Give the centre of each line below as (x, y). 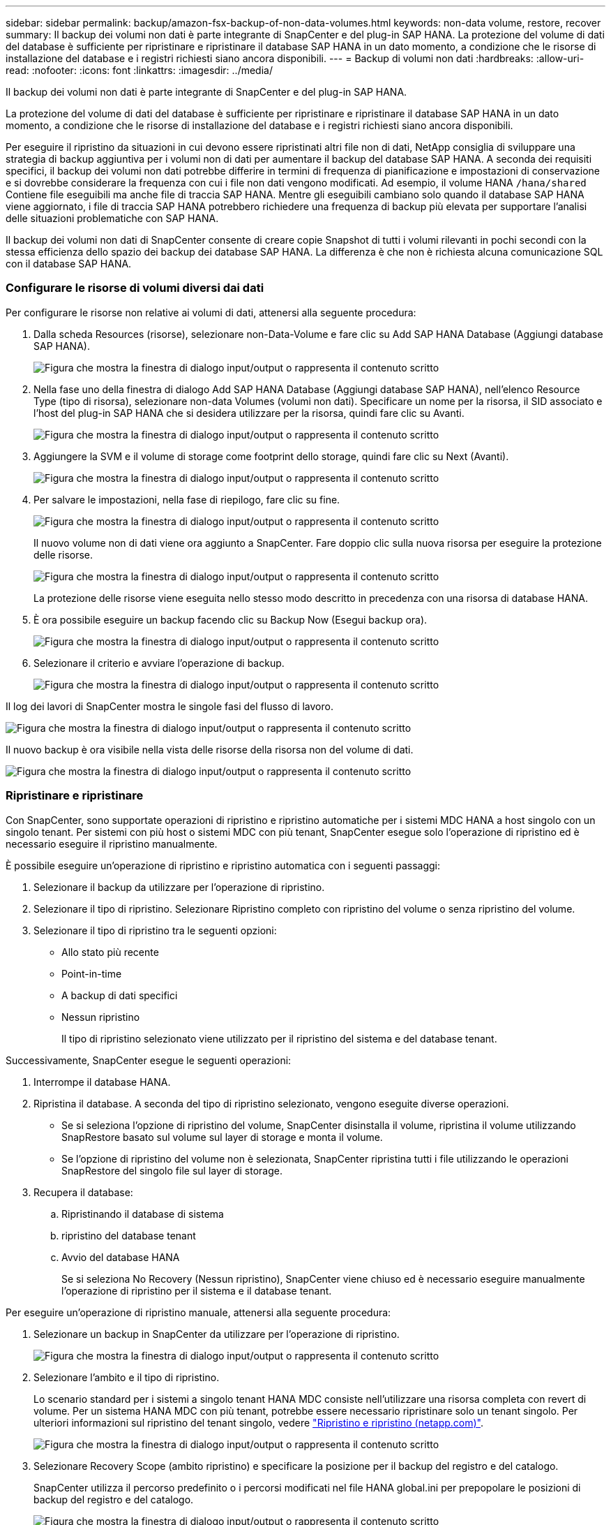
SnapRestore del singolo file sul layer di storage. (172, 1170)
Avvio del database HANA (121, 1257)
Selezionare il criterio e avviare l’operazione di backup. (159, 663)
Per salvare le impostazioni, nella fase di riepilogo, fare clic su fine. (187, 499)
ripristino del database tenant (129, 1235)
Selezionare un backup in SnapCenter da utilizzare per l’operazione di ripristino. (217, 1334)
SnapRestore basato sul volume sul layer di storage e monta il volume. (222, 1137)
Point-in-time (92, 973)
